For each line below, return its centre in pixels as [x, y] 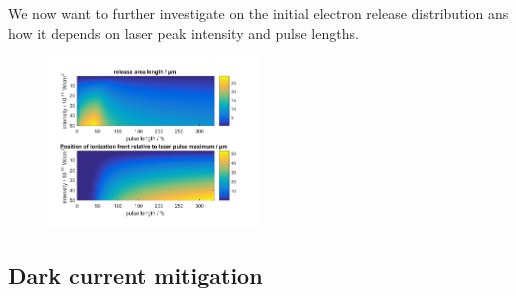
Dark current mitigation [135, 274]
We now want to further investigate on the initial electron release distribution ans [258, 13]
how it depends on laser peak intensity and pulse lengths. [183, 32]
